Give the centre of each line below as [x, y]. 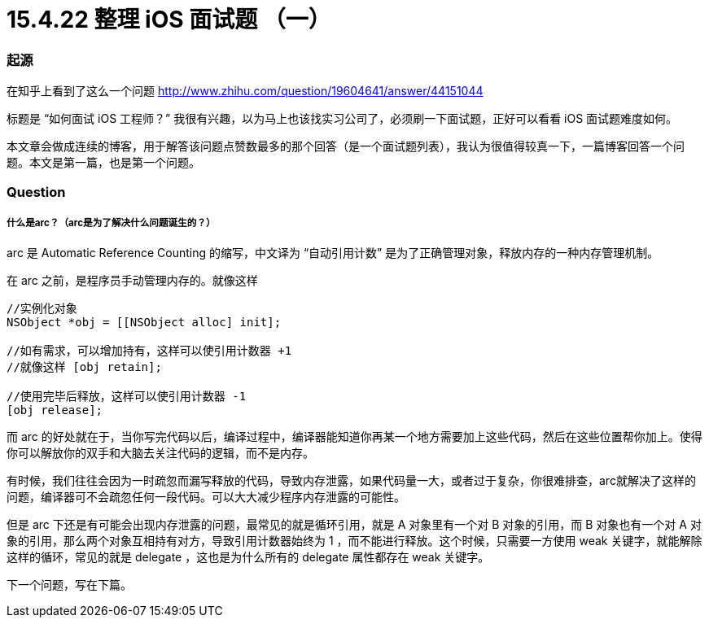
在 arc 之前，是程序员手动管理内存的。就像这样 [132, 281]
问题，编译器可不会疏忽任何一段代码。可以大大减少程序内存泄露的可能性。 [206, 497]
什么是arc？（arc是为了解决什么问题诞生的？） [111, 223]
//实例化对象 [42, 309]
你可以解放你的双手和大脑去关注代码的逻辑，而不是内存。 [160, 453]
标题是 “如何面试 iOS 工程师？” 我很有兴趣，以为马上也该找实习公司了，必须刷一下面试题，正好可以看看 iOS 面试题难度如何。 [342, 119]
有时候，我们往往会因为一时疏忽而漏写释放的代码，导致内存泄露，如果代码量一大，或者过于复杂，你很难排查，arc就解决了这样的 [351, 481]
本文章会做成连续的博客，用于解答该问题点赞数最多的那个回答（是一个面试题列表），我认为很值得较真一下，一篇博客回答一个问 [346, 146]
